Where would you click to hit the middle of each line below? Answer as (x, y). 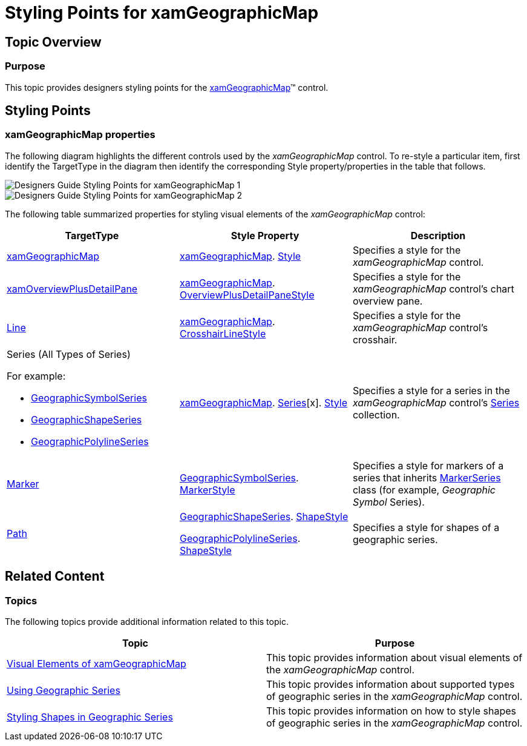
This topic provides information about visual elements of (394, 657)
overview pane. (388, 301)
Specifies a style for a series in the (431, 390)
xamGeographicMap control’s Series (436, 402)
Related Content (55, 576)
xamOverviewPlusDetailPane (72, 289)
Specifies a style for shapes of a (426, 527)
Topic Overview (53, 42)
